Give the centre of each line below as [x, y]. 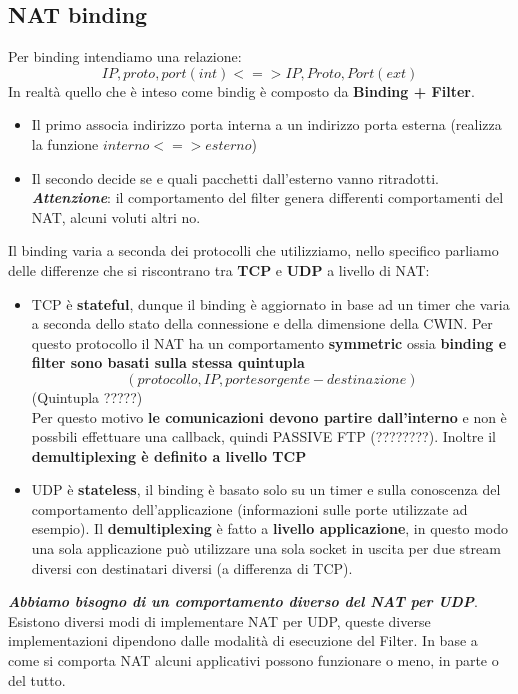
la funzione [65, 143]
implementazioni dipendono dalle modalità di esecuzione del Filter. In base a [243, 640]
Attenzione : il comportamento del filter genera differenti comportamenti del [267, 197]
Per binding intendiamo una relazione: [125, 56]
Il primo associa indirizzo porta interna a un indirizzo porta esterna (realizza [266, 124]
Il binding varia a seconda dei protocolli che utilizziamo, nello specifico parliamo [253, 250]
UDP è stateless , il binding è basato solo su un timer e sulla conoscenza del [266, 489]
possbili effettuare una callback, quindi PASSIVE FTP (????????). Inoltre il [264, 436]
